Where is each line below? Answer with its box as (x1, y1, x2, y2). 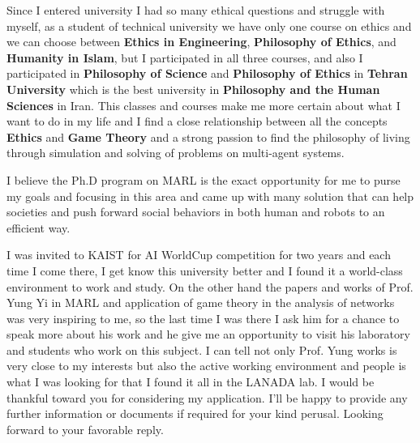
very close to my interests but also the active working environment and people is (6, 357, 406, 374)
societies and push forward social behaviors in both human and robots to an (6, 203, 385, 220)
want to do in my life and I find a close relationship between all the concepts (6, 113, 388, 130)
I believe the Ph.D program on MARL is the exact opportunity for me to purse (6, 171, 401, 188)
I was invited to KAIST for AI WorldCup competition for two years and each (6, 246, 391, 263)
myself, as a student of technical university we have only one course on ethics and (6, 17, 412, 34)
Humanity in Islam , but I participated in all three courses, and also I (6, 49, 363, 66)
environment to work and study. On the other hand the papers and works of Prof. (6, 278, 414, 295)
